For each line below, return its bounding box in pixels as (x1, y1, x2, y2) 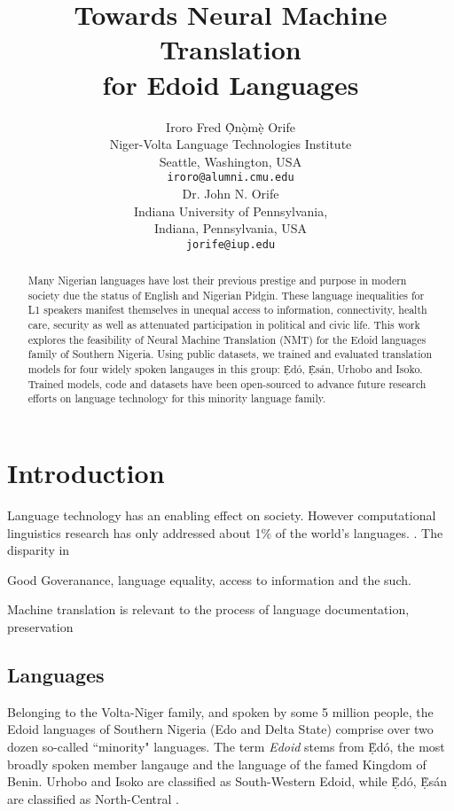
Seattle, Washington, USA (159, 152, 302, 170)
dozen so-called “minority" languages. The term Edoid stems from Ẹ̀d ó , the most (7, 737, 445, 755)
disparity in (7, 541, 70, 559)
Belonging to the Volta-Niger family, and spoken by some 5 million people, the (7, 702, 434, 721)
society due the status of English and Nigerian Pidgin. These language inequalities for (27, 287, 425, 302)
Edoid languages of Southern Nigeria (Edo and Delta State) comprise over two (7, 720, 434, 738)
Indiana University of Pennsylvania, (133, 201, 328, 220)
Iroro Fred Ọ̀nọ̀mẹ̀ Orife (166, 117, 295, 136)
